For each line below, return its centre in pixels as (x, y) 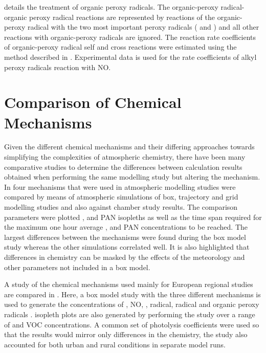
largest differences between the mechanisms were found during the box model (125, 237)
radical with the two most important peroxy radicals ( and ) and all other (143, 27)
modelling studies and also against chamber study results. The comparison (121, 207)
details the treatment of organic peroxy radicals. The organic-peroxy (111, 7)
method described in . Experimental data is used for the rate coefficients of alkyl (130, 57)
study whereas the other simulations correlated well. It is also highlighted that (127, 247)
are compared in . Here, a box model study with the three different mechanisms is (132, 294)
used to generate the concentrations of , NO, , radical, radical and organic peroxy (132, 304)
